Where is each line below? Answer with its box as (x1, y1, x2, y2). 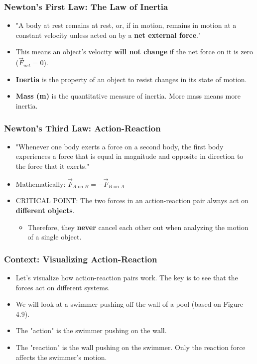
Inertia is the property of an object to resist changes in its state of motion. (15, 74, 247, 84)
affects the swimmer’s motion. (15, 352, 107, 362)
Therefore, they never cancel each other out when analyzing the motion (27, 222, 249, 232)
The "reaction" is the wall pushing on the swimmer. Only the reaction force (15, 342, 246, 352)
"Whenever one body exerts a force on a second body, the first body (15, 141, 224, 151)
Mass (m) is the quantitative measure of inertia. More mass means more (15, 91, 241, 101)
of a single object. (27, 232, 82, 242)
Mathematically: (15, 178, 66, 189)
